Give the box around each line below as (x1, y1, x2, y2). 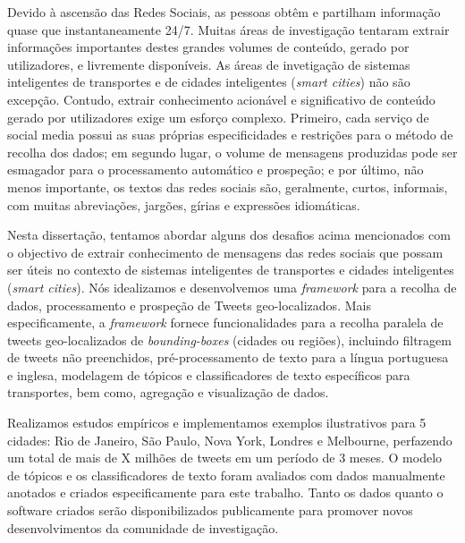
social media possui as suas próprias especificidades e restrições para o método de (7, 125, 453, 144)
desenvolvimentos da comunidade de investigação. (7, 518, 279, 537)
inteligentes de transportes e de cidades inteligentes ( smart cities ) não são (7, 72, 410, 91)
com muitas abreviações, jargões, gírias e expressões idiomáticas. (7, 195, 360, 214)
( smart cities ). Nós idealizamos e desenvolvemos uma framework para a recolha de (7, 277, 457, 296)
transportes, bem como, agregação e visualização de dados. (7, 383, 329, 402)
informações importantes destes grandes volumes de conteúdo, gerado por (7, 38, 410, 56)
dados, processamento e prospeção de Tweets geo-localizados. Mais (7, 295, 371, 314)
